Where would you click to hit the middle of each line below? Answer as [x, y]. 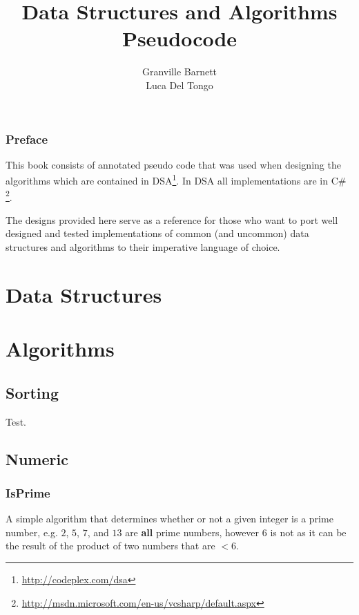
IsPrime [28, 492]
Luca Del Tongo [179, 85]
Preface [27, 139]
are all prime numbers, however [192, 532]
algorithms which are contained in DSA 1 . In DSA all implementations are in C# [176, 180]
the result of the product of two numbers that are [110, 546]
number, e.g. [32, 532]
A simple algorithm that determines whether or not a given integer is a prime [169, 519]
